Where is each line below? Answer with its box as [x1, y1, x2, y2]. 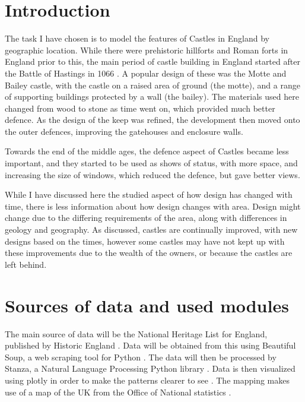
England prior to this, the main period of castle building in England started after [5, 55, 300, 68]
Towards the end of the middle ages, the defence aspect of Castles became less [5, 145, 289, 157]
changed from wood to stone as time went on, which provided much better [5, 102, 275, 114]
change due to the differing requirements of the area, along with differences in [5, 211, 287, 224]
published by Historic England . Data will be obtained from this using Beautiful [5, 339, 296, 352]
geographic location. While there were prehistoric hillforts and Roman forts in [5, 43, 288, 56]
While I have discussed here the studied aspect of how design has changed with [5, 188, 293, 201]
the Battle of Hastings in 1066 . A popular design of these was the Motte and [5, 67, 287, 79]
